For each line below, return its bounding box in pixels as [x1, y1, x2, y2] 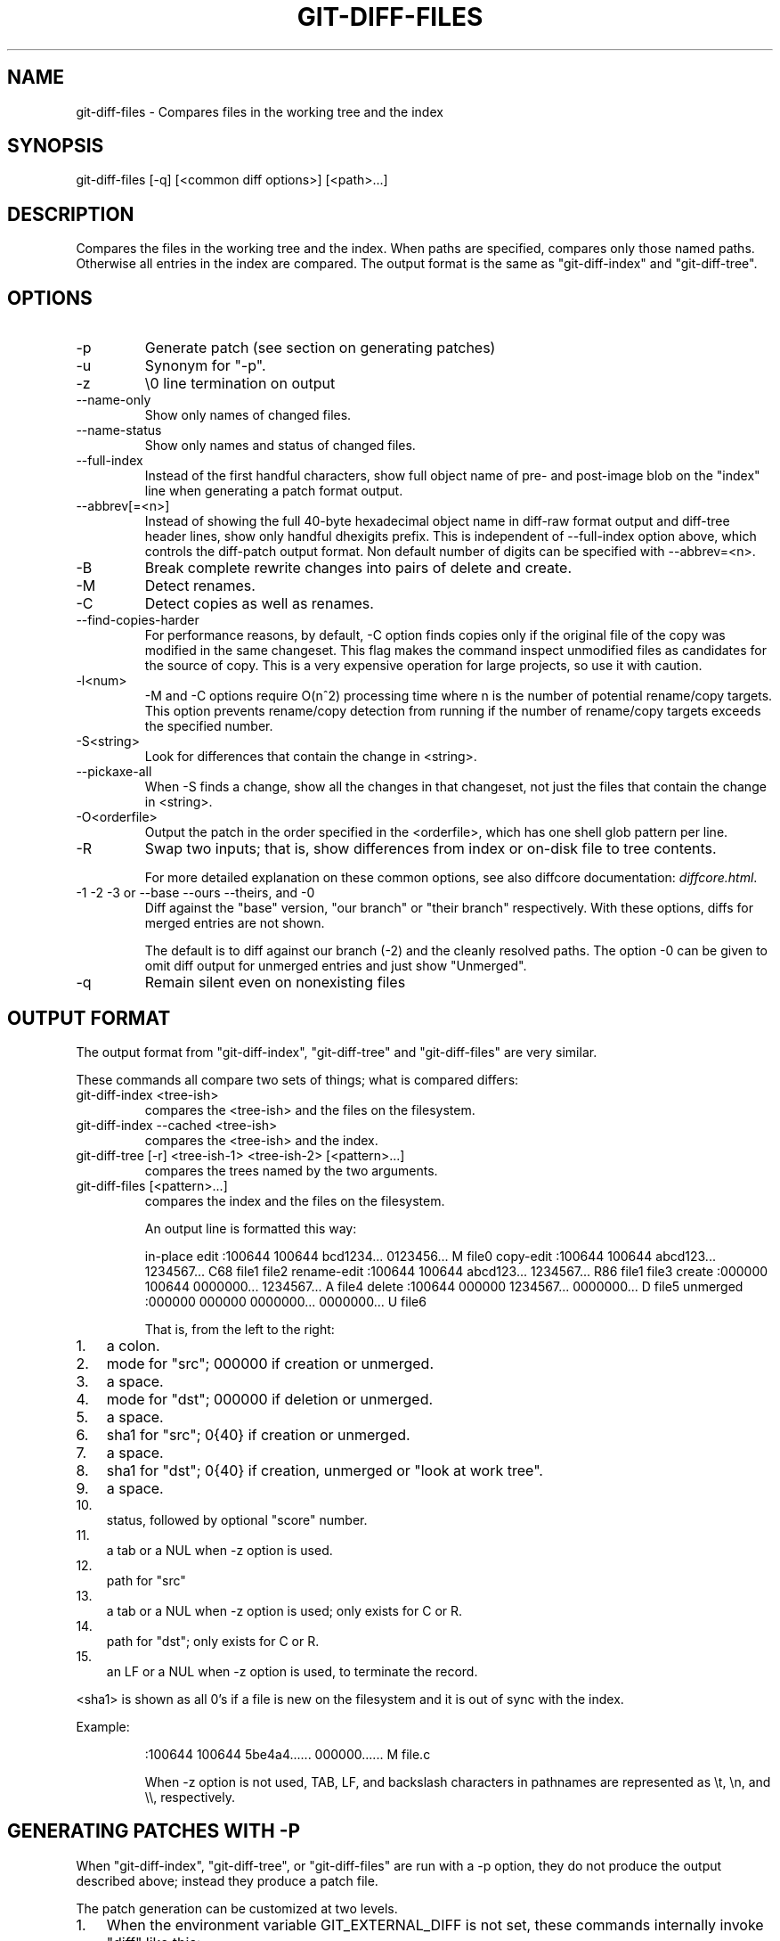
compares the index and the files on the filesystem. [144, 1192, 445, 1208]
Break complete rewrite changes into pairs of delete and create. [144, 559, 573, 577]
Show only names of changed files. [144, 407, 352, 423]
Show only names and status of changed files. [144, 438, 416, 454]
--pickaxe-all [76, 764, 152, 780]
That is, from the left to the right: [144, 1321, 335, 1337]
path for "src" [106, 1572, 186, 1588]
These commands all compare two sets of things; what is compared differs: [76, 1071, 519, 1087]
